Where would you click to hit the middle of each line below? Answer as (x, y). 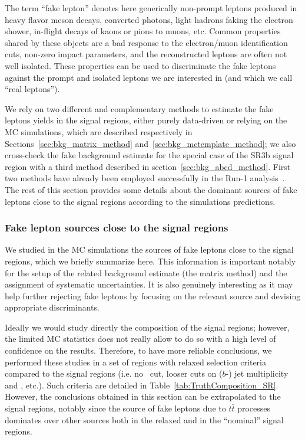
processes (254, 408)
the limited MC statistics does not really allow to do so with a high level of (140, 339)
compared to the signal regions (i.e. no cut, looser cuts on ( (114, 373)
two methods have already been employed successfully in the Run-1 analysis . (145, 178)
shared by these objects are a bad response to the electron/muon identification (146, 42)
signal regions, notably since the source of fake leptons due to (115, 408)
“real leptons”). (32, 89)
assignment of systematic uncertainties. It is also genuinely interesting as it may (149, 284)
